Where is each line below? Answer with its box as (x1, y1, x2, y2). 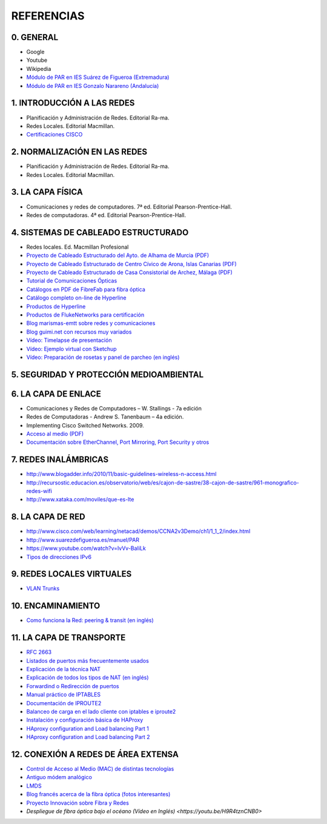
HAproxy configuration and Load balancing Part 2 (26, 734, 151, 741)
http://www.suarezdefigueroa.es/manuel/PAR (26, 536, 139, 543)
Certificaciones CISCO (26, 131, 83, 138)
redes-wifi (26, 487, 53, 495)
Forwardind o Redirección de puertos (26, 682, 119, 689)
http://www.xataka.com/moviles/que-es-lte (26, 496, 134, 503)
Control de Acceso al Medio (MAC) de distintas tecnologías (26, 765, 174, 772)
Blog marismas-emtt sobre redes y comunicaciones (26, 320, 156, 327)
